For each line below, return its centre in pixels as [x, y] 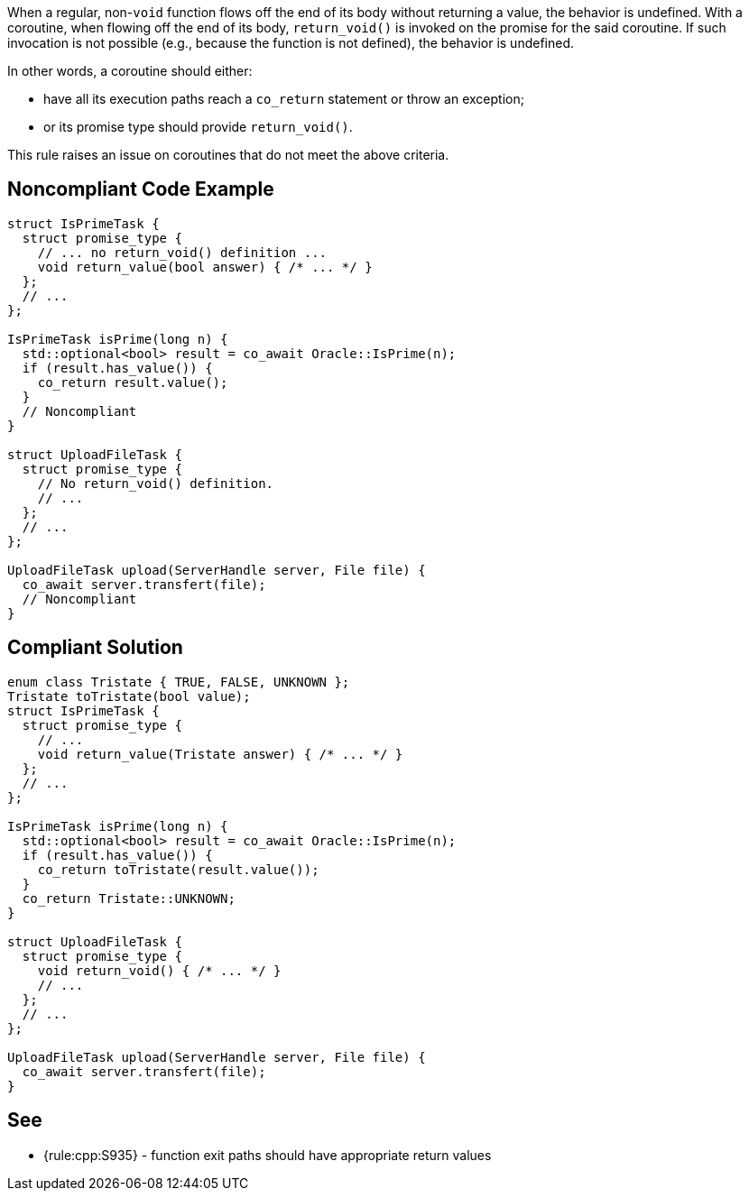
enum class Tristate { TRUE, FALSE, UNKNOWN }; [179, 682]
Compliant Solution [95, 648]
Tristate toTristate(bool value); [129, 696]
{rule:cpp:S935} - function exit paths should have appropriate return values [268, 1155]
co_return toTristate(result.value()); [178, 869]
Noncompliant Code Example [141, 189]
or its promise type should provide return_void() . [198, 127]
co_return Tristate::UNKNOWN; [129, 898]
